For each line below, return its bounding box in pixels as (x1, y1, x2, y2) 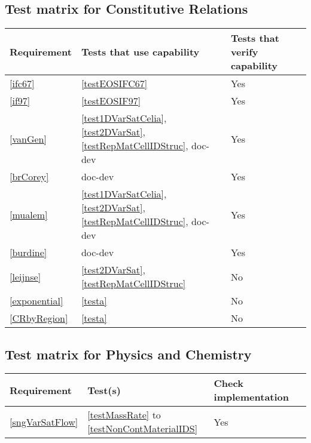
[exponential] (10, 294, 63, 308)
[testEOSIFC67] (81, 76, 148, 91)
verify (230, 45, 258, 59)
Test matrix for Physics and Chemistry (5, 344, 252, 363)
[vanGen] (10, 131, 47, 146)
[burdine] (10, 245, 47, 260)
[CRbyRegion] (10, 311, 68, 325)
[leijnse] (10, 269, 41, 284)
